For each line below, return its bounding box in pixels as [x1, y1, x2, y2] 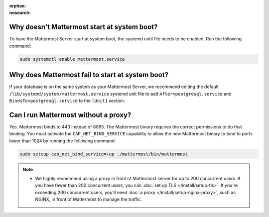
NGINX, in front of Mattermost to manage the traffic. [35, 197, 142, 203]
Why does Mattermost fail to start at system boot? [9, 71, 169, 79]
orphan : [9, 3, 26, 8]
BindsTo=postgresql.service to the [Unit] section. [9, 98, 126, 104]
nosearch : [9, 10, 31, 16]
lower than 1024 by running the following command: [9, 137, 116, 144]
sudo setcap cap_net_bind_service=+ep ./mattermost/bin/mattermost [19, 151, 188, 157]
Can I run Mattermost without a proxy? [9, 110, 132, 119]
